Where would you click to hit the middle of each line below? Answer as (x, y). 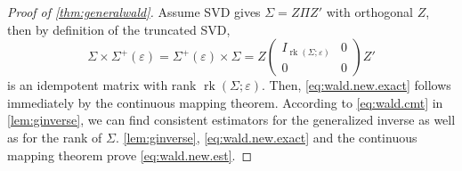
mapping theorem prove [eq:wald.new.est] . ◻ (130, 155)
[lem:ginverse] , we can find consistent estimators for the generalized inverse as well (231, 120)
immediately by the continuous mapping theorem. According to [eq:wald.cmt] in (225, 102)
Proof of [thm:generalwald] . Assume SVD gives (134, 12)
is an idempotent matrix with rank (102, 85)
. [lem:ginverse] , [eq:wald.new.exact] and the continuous (266, 137)
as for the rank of (55, 137)
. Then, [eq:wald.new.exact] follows (356, 85)
